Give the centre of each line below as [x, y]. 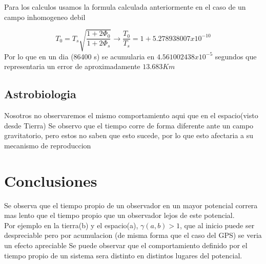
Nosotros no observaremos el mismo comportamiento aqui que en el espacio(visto [131, 115]
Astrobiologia [40, 94]
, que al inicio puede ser [217, 225]
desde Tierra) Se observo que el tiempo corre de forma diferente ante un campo [129, 125]
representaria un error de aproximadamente [72, 66]
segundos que [236, 56]
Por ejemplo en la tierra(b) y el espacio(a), [71, 225]
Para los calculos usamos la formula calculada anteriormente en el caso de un [125, 7]
